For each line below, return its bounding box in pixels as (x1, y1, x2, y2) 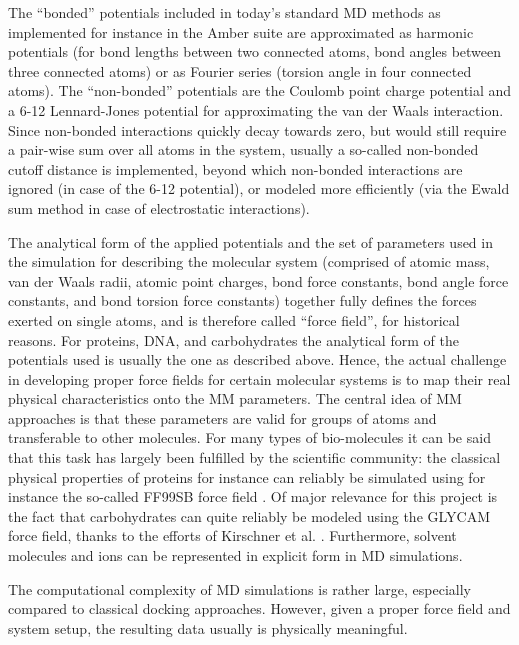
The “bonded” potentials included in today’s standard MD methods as (8, 2, 441, 22)
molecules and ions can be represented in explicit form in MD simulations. (8, 545, 463, 566)
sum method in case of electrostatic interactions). (8, 197, 310, 218)
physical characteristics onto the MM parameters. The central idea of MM (8, 388, 462, 409)
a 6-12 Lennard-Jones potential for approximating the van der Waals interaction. (8, 99, 504, 120)
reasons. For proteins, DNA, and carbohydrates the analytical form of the (8, 329, 459, 350)
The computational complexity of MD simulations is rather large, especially (8, 578, 472, 599)
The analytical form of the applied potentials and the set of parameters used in (8, 231, 493, 252)
